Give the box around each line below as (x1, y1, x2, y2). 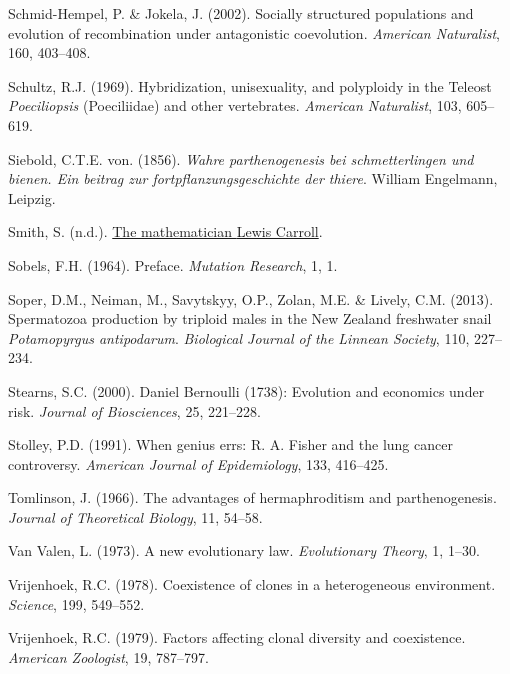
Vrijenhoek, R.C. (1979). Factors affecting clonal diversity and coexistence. (8, 627, 466, 648)
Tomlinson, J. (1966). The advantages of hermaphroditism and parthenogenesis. (8, 487, 497, 508)
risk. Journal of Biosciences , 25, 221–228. (8, 400, 261, 421)
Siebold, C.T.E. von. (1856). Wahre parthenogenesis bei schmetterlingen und (8, 148, 474, 169)
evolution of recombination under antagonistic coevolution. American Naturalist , (8, 22, 500, 43)
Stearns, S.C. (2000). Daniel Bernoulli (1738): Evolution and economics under (8, 380, 485, 401)
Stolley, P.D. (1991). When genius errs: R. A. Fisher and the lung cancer (8, 434, 453, 455)
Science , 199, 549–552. (8, 593, 145, 614)
